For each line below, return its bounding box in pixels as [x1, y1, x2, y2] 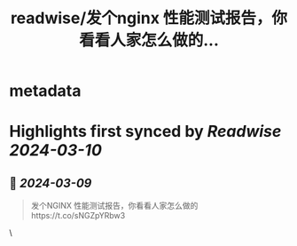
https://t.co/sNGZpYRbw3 [30, 210, 126, 221]
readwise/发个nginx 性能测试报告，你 [10, 8, 288, 28]
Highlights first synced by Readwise [9, 122, 282, 142]
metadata [9, 81, 82, 101]
